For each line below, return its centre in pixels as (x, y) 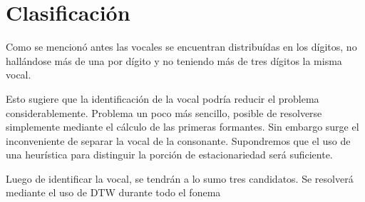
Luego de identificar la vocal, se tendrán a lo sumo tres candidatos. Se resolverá (180, 178)
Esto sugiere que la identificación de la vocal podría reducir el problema (163, 98)
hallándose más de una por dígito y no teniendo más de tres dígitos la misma (174, 60)
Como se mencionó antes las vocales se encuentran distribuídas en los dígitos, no (181, 47)
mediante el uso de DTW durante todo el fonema (113, 192)
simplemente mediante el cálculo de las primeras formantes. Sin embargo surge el (182, 127)
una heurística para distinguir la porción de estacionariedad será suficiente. (169, 155)
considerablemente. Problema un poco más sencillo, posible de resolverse (164, 112)
